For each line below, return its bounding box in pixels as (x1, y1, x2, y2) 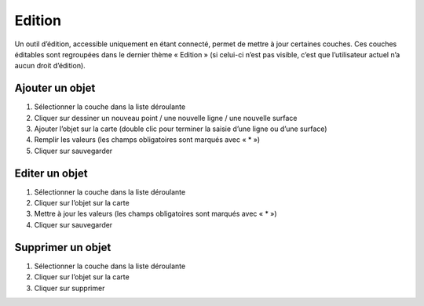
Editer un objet (14, 166, 88, 180)
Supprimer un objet (14, 240, 111, 254)
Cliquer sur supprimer (34, 283, 105, 293)
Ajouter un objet (14, 82, 96, 95)
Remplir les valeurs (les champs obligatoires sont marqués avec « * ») (34, 135, 261, 144)
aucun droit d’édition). (14, 61, 86, 71)
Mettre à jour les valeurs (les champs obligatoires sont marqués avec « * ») (34, 209, 278, 219)
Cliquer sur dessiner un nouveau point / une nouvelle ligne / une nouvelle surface (34, 113, 298, 122)
